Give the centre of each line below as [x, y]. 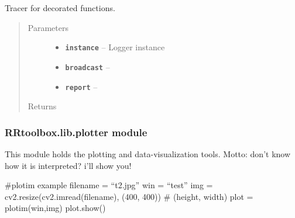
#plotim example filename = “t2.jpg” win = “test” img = [109, 185]
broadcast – [88, 66]
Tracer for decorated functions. [60, 8]
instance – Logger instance [115, 47]
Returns [42, 106]
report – [81, 86]
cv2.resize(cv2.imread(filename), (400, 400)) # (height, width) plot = [129, 196]
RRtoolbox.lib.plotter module [76, 132]
